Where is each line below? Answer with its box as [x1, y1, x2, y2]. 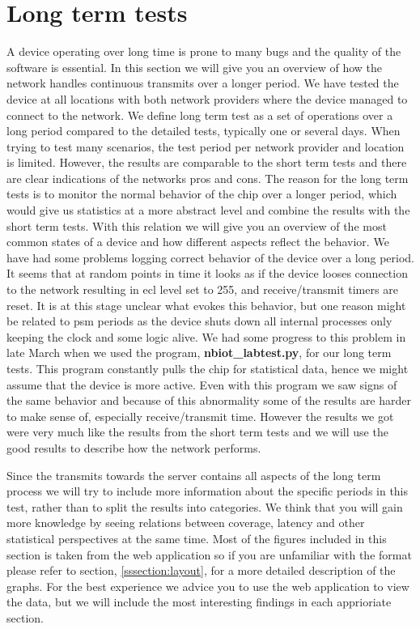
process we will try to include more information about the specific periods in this [6, 482, 409, 499]
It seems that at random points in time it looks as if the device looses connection [6, 265, 408, 282]
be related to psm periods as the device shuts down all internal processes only [6, 312, 392, 329]
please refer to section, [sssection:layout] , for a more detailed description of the [6, 562, 396, 579]
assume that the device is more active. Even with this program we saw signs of [6, 376, 397, 393]
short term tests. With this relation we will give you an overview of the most [6, 217, 387, 234]
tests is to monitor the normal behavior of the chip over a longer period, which [6, 185, 397, 202]
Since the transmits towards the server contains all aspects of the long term [6, 466, 381, 483]
